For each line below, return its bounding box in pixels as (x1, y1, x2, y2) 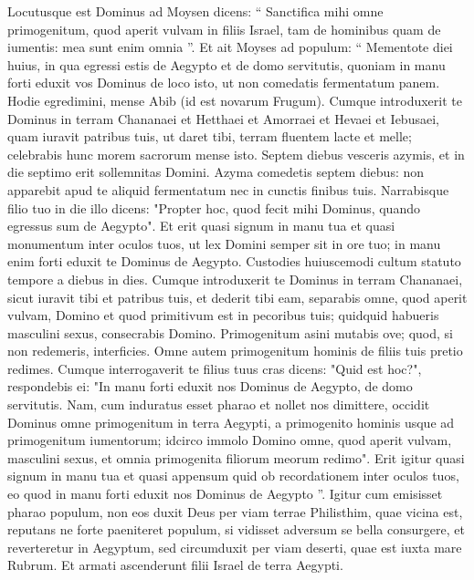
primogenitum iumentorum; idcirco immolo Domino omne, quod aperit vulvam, (7, 430, 452, 450)
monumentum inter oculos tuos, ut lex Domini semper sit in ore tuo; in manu (7, 233, 441, 253)
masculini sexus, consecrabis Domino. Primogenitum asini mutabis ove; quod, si (7, 323, 453, 342)
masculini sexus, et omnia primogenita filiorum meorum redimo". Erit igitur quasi (7, 448, 465, 467)
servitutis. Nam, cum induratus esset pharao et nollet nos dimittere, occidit (7, 395, 430, 414)
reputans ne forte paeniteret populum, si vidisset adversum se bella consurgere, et (7, 520, 465, 539)
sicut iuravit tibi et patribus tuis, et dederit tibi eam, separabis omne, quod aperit (7, 287, 468, 306)
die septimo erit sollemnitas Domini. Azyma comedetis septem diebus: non (7, 162, 425, 181)
